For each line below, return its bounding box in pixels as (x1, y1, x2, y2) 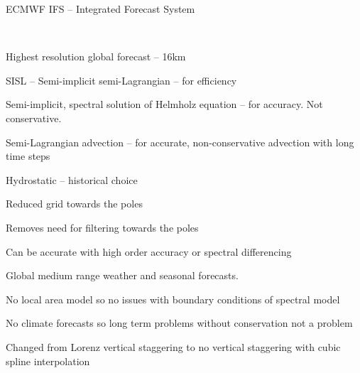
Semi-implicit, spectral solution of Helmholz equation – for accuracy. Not (6, 97, 323, 112)
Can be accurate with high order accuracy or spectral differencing (6, 244, 292, 259)
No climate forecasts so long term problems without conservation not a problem (6, 315, 353, 330)
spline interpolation (6, 353, 90, 368)
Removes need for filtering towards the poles (6, 220, 199, 234)
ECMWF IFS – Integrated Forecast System (6, 1, 195, 16)
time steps (6, 148, 50, 163)
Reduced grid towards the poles (6, 196, 143, 211)
